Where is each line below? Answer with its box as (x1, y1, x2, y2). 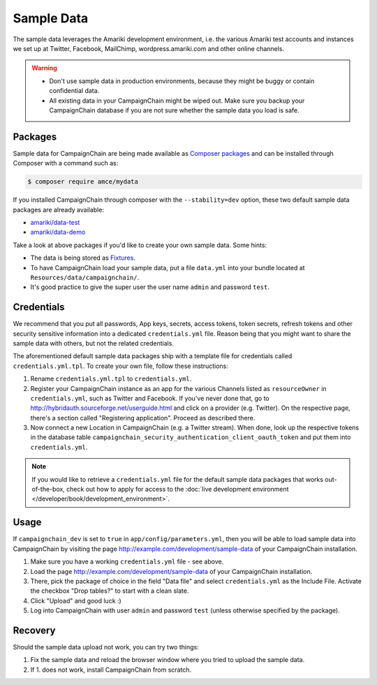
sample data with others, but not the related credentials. (13, 339, 175, 347)
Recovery (13, 624, 56, 636)
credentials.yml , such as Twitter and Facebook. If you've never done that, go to (30, 394, 270, 402)
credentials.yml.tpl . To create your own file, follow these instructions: (13, 362, 228, 370)
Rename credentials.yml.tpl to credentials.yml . (30, 374, 192, 383)
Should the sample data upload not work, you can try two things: (13, 642, 199, 651)
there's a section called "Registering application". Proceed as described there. (30, 413, 256, 422)
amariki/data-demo (30, 228, 86, 237)
